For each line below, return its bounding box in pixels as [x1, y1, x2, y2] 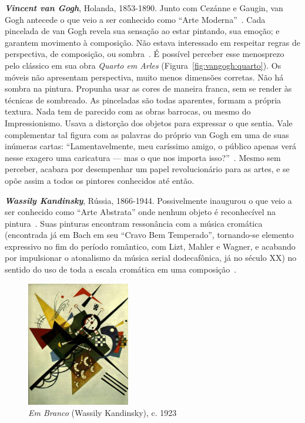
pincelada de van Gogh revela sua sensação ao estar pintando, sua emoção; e [5, 25, 280, 37]
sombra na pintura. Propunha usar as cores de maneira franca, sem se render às [5, 82, 292, 95]
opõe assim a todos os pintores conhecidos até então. [5, 174, 195, 186]
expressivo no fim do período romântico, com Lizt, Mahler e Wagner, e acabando [5, 240, 296, 252]
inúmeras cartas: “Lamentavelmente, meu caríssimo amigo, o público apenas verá [5, 140, 297, 152]
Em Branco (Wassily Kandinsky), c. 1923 [28, 407, 177, 419]
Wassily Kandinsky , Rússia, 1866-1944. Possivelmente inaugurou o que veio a [5, 194, 292, 206]
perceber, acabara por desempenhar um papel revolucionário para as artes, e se [5, 163, 290, 175]
